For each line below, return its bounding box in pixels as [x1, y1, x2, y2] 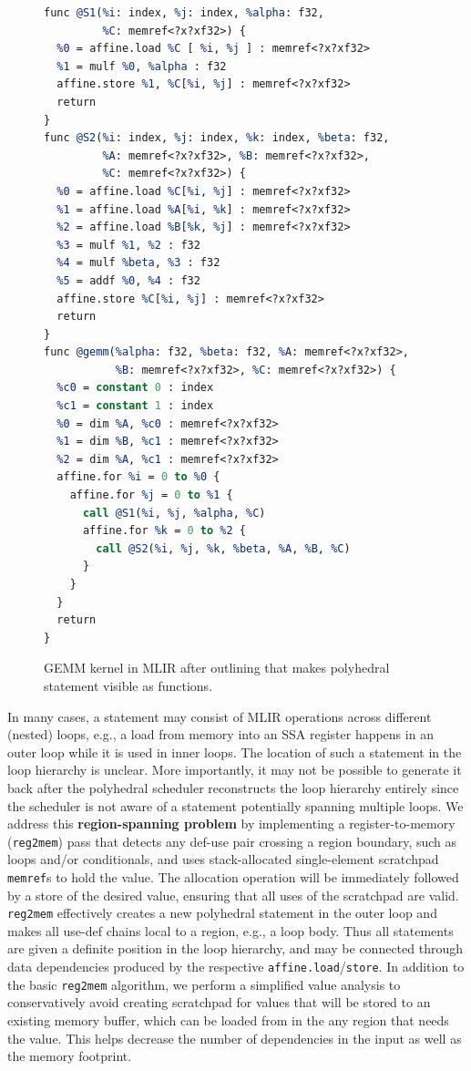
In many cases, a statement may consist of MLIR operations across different [7, 706, 432, 726]
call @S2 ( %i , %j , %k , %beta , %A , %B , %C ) [96, 541, 351, 555]
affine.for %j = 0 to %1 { [69, 489, 233, 502]
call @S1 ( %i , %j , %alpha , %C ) [82, 506, 266, 520]
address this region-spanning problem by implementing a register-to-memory [7, 814, 456, 833]
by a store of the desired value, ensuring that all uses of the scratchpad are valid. [7, 885, 459, 904]
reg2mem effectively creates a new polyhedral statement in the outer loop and [7, 903, 437, 922]
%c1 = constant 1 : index [56, 399, 214, 413]
